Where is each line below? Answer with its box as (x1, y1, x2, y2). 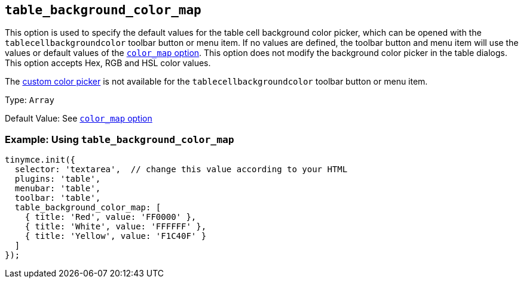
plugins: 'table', (14, 174, 101, 184)
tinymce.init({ (5, 155, 76, 165)
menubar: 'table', (14, 184, 101, 194)
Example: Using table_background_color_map (5, 133, 234, 145)
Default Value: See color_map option (5, 113, 152, 124)
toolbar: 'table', (14, 193, 101, 203)
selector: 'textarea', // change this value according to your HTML (14, 164, 348, 175)
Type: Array (5, 95, 54, 105)
